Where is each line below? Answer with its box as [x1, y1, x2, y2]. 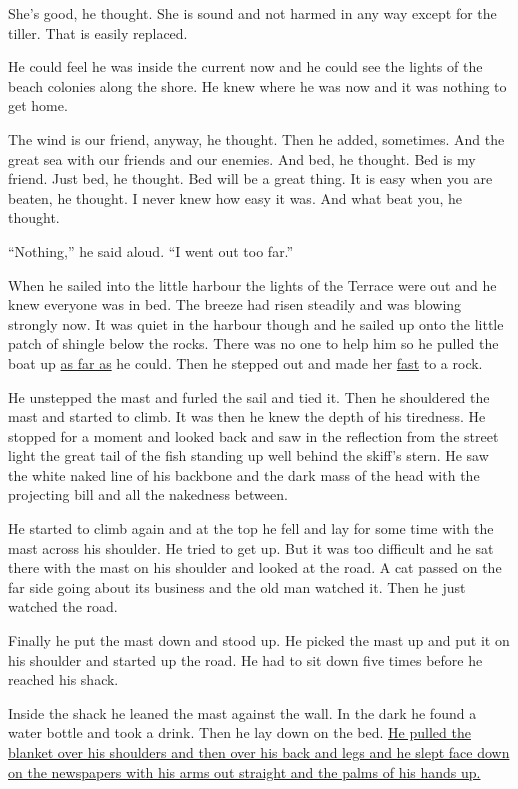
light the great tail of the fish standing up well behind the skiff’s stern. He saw [8, 445, 489, 466]
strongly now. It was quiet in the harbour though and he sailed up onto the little [8, 313, 504, 334]
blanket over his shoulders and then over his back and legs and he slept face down [8, 742, 510, 762]
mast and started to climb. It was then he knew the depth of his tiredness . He [8, 406, 486, 427]
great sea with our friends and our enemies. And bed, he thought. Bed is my [8, 148, 476, 169]
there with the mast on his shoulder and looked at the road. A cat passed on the [8, 557, 502, 578]
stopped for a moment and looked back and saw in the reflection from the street [8, 425, 499, 446]
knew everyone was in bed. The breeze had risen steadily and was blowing [8, 294, 462, 315]
